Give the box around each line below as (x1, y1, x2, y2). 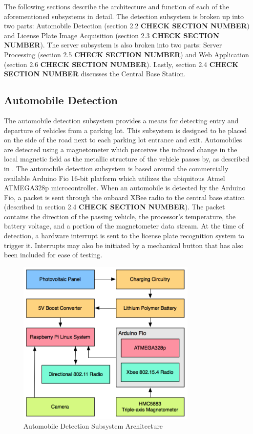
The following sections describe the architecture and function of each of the (4, 1, 229, 11)
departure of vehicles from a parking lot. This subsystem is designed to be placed (4, 125, 247, 135)
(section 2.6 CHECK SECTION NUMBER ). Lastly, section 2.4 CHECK (4, 59, 238, 69)
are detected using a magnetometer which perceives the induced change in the (4, 144, 237, 154)
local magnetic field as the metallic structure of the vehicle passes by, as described (4, 154, 250, 164)
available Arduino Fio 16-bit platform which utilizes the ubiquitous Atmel (4, 173, 225, 183)
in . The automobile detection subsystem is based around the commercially (4, 163, 229, 173)
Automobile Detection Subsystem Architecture (23, 421, 163, 431)
